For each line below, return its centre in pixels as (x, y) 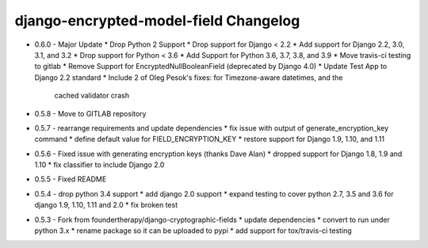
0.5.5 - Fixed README (71, 179)
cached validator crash (92, 96)
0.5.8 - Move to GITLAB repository (90, 113)
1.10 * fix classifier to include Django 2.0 (99, 165)
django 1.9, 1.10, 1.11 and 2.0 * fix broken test (106, 205)
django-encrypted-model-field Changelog (157, 21)
